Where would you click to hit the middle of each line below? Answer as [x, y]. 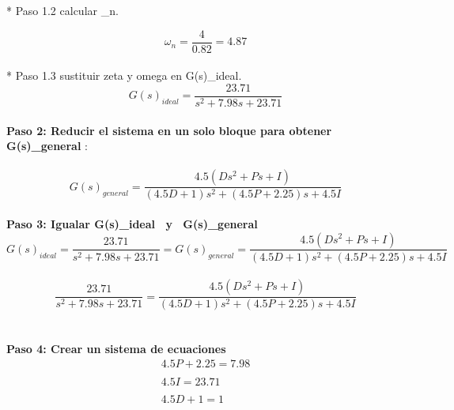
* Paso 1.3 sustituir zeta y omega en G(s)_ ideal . [124, 75]
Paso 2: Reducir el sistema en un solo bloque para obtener [169, 130]
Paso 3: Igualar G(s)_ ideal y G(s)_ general [132, 223]
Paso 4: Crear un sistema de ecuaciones [116, 349]
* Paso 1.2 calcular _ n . [62, 10]
